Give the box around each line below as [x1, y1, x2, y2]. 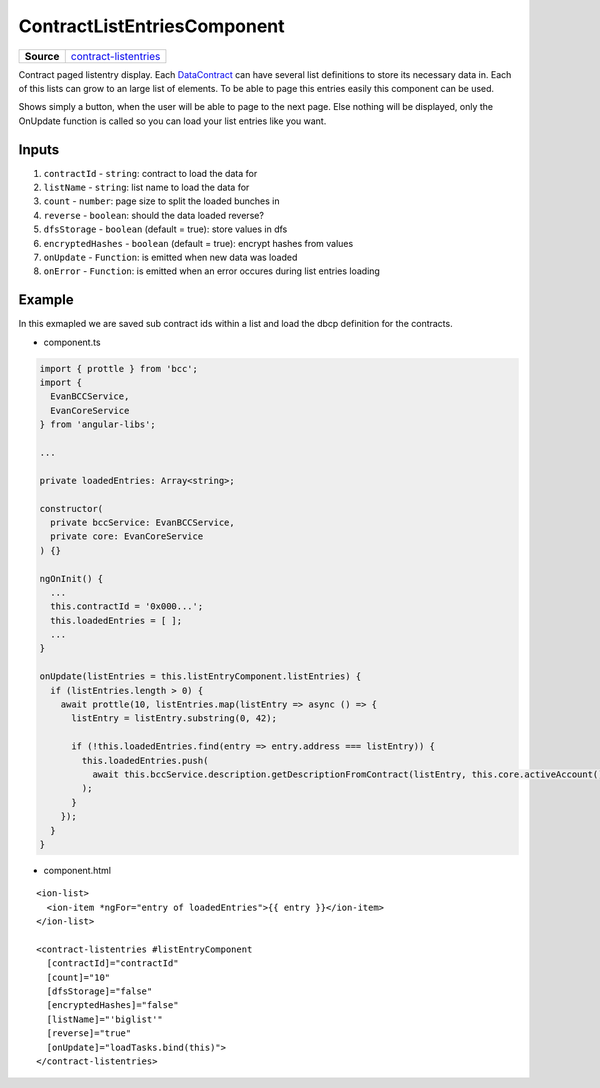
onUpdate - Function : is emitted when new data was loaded [43, 251, 298, 263]
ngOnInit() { [39, 573, 104, 584]
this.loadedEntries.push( [81, 755, 209, 766]
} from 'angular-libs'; [39, 419, 157, 430]
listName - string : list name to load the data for [43, 181, 250, 194]
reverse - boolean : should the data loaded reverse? [43, 209, 265, 221]
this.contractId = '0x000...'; [50, 601, 204, 612]
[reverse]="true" [46, 1028, 132, 1039]
